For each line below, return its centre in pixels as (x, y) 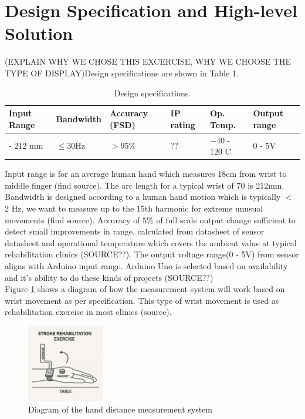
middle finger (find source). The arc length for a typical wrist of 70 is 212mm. (145, 185)
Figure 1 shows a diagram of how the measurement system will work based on (145, 289)
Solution (39, 33)
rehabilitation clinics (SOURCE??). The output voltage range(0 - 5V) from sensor (152, 254)
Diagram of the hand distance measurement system (120, 409)
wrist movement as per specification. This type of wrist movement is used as (142, 300)
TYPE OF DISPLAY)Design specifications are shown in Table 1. (122, 73)
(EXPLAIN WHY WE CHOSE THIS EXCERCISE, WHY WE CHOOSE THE (148, 61)
